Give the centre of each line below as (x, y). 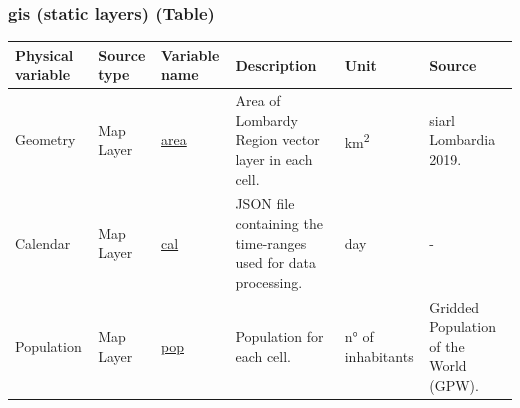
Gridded (454, 306)
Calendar (43, 242)
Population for (279, 335)
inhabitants (379, 355)
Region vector (277, 139)
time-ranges (271, 242)
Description (276, 64)
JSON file (265, 203)
